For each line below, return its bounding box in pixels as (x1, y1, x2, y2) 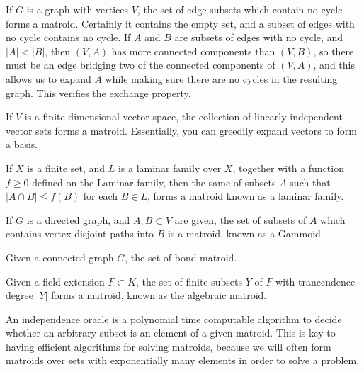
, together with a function (232, 160, 344, 175)
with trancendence (275, 274, 356, 288)
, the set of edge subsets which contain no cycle (137, 2, 343, 16)
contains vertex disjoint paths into (6, 226, 154, 241)
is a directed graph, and (26, 212, 130, 227)
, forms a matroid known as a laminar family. (147, 188, 344, 203)
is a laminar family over (118, 160, 222, 175)
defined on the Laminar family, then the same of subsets (32, 174, 276, 189)
